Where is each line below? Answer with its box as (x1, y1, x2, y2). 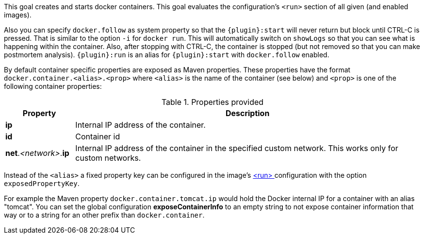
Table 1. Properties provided (161, 97, 264, 107)
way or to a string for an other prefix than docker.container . (4, 211, 205, 219)
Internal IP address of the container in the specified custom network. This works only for (75, 143, 398, 153)
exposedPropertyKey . (4, 179, 80, 187)
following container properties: (4, 82, 102, 90)
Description (225, 108, 270, 118)
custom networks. (75, 153, 141, 163)
